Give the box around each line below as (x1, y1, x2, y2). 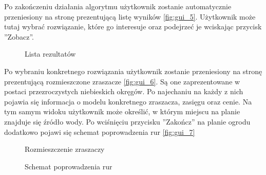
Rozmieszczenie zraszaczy (25, 144, 105, 154)
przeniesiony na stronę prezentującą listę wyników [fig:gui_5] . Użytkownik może (4, 11, 256, 22)
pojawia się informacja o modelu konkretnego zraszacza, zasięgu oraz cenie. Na (4, 96, 252, 107)
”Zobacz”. (4, 31, 34, 42)
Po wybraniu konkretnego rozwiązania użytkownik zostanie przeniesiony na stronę (4, 65, 262, 76)
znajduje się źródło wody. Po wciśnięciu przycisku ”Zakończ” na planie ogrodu (4, 116, 251, 127)
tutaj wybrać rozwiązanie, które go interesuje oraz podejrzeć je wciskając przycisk (4, 21, 262, 32)
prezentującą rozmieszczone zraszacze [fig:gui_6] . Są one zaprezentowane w (4, 76, 240, 86)
